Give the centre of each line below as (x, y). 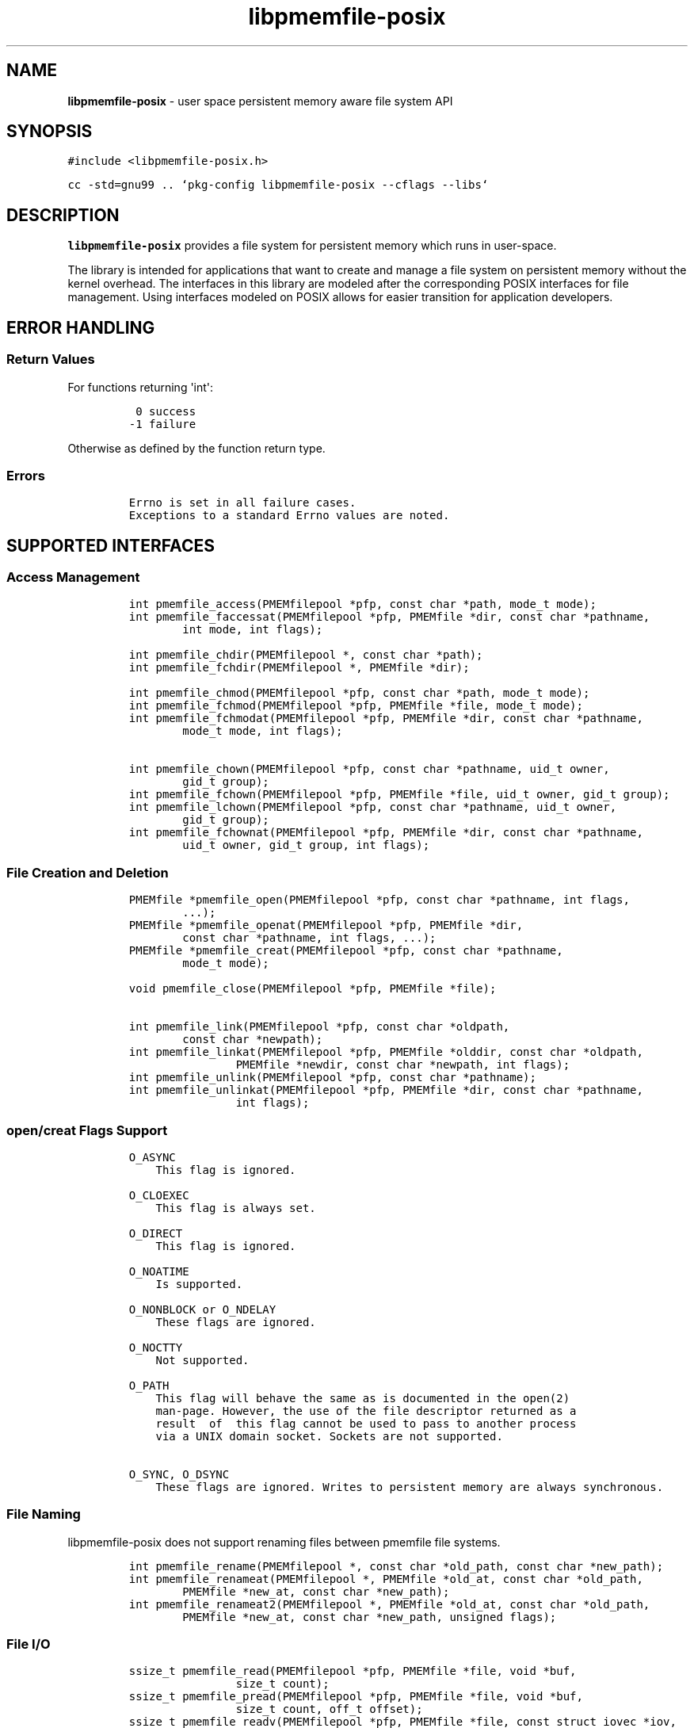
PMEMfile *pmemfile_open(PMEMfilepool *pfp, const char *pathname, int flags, (379, 900)
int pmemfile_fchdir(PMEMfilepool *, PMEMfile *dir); (299, 668)
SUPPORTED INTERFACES (111, 545)
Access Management (73, 577)
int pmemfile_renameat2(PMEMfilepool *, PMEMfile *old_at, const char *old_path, (389, 1604)
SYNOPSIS (50, 132)
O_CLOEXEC (159, 1195)
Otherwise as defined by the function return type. (196, 448)
